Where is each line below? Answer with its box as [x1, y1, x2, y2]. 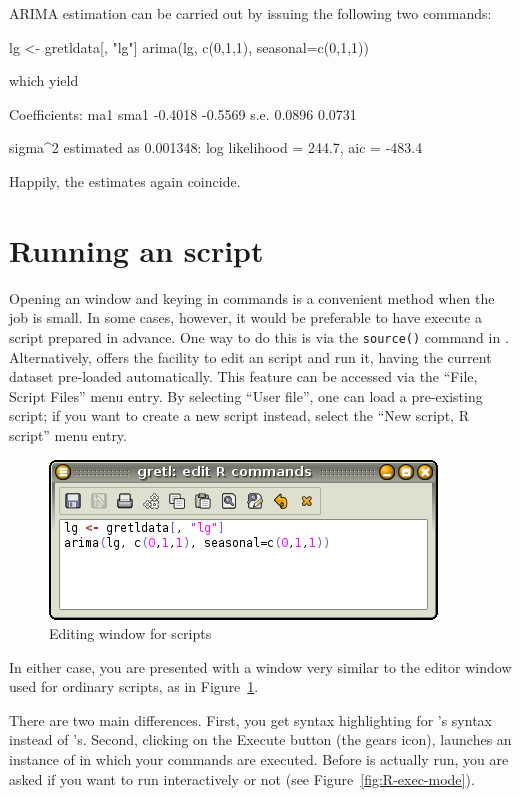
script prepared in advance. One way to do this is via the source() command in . [9, 326, 509, 347]
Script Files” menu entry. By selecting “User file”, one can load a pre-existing [9, 385, 483, 406]
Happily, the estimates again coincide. [9, 170, 241, 191]
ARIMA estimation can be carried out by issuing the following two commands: [9, 3, 492, 23]
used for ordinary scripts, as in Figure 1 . [9, 676, 259, 697]
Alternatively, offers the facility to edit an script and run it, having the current [9, 346, 492, 367]
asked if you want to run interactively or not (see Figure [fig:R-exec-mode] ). [9, 768, 475, 789]
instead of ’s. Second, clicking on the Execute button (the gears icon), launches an [9, 729, 512, 750]
